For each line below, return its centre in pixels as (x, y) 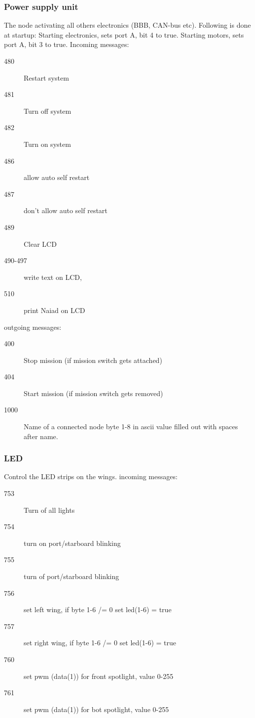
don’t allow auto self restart (66, 210)
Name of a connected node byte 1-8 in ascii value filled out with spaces (131, 426)
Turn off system (48, 111)
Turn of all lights (49, 510)
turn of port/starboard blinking (72, 576)
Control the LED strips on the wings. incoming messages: (91, 476)
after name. (41, 436)
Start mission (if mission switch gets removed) (93, 393)
